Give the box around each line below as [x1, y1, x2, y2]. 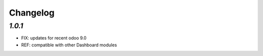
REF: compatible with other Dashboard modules [21, 42, 117, 48]
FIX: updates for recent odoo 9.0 [21, 35, 87, 41]
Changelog [9, 7, 55, 18]
